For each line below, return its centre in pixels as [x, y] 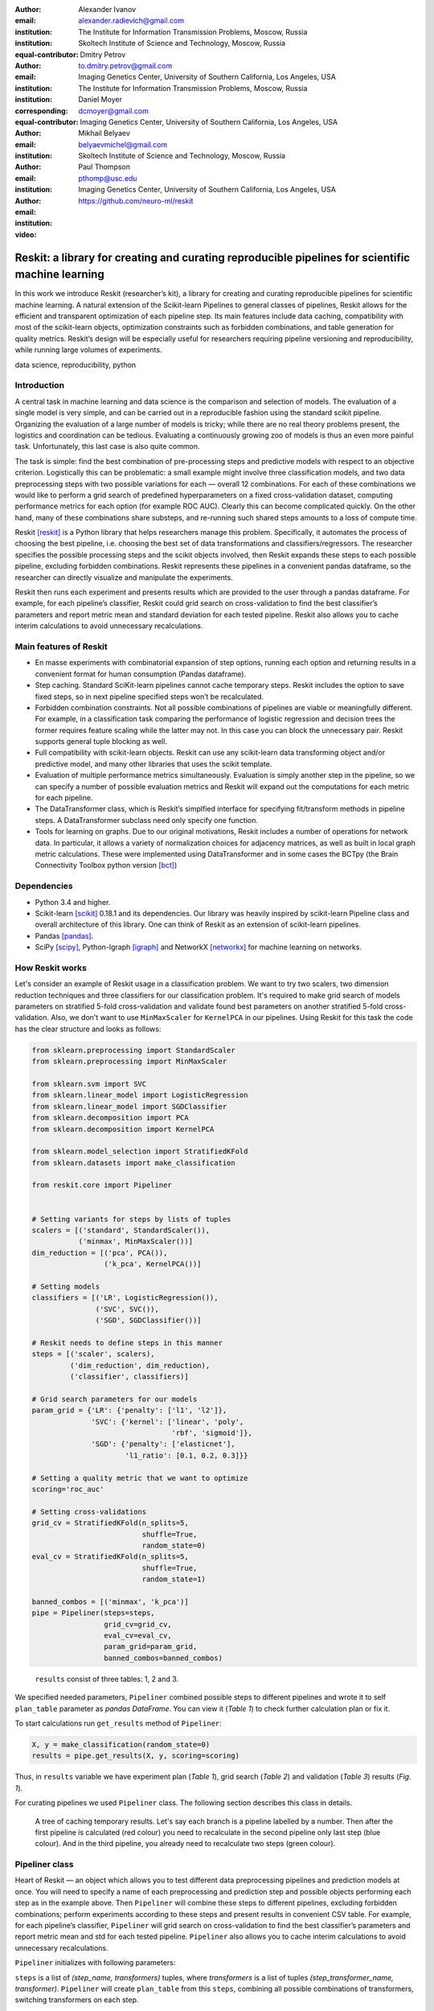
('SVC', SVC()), [127, 1309]
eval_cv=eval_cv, [137, 1636]
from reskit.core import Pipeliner [102, 1185]
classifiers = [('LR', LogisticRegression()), [125, 1298]
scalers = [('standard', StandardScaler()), [121, 1230]
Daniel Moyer [100, 100]
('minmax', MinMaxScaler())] [135, 1242]
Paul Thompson [104, 167]
